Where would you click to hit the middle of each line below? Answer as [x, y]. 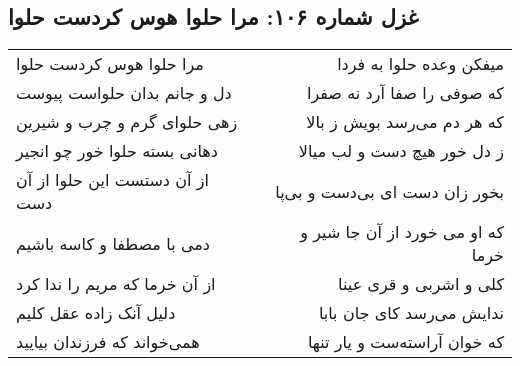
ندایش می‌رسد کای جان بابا [411, 313]
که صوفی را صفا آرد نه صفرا [405, 93]
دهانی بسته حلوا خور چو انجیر [117, 151]
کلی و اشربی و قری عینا [421, 284]
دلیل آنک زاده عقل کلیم [96, 313]
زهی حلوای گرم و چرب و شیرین [127, 122]
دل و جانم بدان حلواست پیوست [124, 93]
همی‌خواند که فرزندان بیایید [108, 342]
